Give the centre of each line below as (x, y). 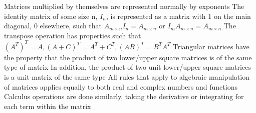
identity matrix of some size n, (51, 16)
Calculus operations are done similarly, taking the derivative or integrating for (124, 96)
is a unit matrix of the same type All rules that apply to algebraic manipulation (127, 77)
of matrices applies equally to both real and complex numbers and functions (121, 86)
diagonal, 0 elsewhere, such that (53, 26)
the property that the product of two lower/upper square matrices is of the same (128, 57)
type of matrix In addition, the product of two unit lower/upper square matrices (127, 67)
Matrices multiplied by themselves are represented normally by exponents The (124, 6)
